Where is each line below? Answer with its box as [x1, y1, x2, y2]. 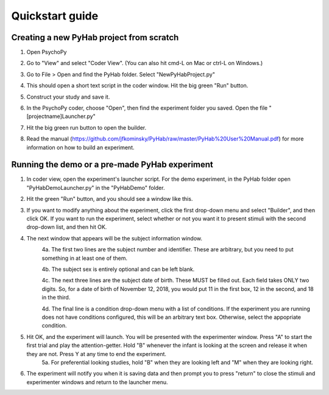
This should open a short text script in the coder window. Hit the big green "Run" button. [26, 82, 249, 89]
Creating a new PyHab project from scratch [11, 32, 179, 43]
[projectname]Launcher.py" [26, 113, 96, 120]
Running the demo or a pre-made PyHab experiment [11, 159, 213, 170]
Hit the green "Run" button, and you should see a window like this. [26, 195, 193, 203]
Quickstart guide [11, 9, 99, 23]
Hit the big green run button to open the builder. [26, 124, 147, 131]
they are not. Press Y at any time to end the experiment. [26, 350, 167, 357]
